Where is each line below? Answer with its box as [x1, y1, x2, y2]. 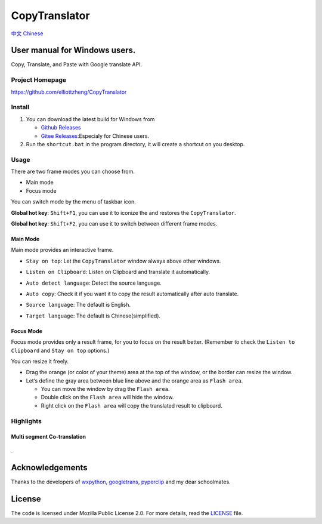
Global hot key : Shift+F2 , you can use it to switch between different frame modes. [11, 220, 218, 227]
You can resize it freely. [11, 357, 69, 365]
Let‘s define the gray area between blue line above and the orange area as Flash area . [26, 377, 243, 384]
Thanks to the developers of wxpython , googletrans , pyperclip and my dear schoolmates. [11, 478, 231, 485]
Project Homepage [11, 76, 67, 84]
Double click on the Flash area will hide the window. [41, 394, 174, 401]
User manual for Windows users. [11, 45, 136, 56]
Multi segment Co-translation [11, 433, 86, 440]
